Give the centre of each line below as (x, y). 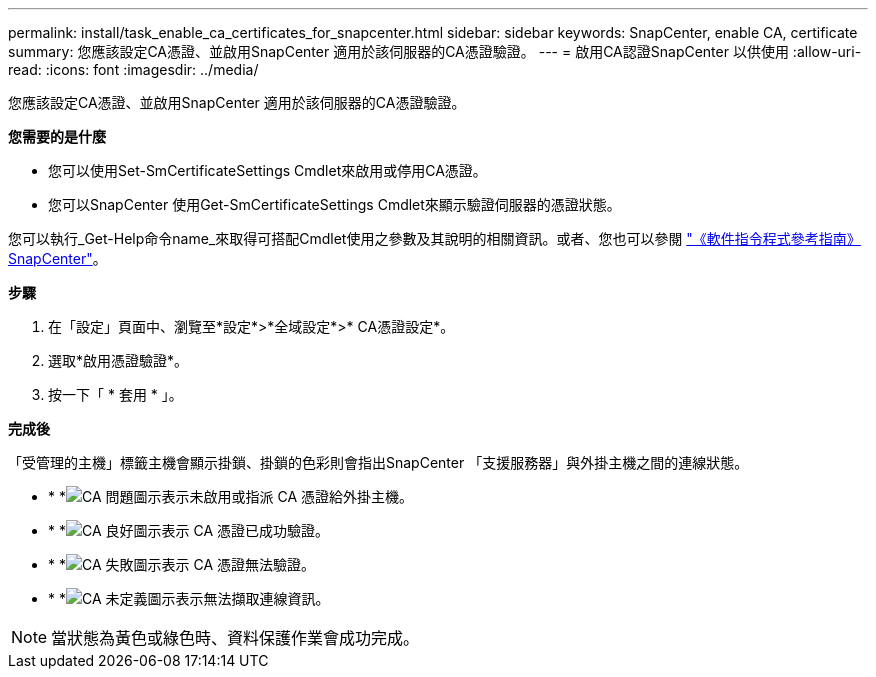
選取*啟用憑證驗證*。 (118, 360)
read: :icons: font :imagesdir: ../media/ (133, 69)
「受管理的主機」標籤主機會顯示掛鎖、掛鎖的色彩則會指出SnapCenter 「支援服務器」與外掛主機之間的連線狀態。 (378, 462)
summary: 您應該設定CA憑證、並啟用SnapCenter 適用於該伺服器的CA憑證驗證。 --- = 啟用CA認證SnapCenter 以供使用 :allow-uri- (435, 51)
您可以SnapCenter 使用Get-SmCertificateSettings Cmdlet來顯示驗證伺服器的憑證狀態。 (334, 204)
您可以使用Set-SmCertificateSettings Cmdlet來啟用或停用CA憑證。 (267, 170)
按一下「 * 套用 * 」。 (115, 394)
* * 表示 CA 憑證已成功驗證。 (189, 530)
